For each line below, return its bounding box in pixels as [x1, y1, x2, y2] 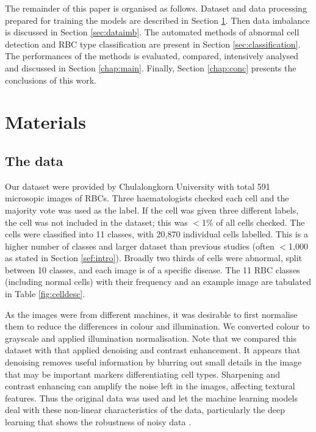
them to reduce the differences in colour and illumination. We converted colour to [5, 320, 310, 333]
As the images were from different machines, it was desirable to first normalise [5, 308, 298, 320]
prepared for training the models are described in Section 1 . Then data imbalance [5, 13, 310, 26]
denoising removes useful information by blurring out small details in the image [5, 356, 302, 369]
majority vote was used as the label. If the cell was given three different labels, [5, 203, 299, 216]
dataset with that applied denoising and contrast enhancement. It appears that [5, 344, 301, 356]
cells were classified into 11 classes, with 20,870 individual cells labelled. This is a [5, 228, 308, 240]
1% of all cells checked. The [202, 215, 305, 228]
